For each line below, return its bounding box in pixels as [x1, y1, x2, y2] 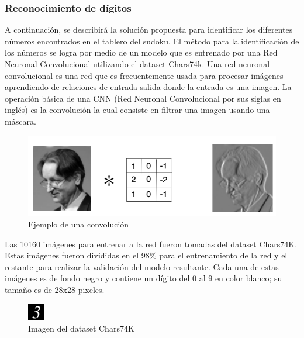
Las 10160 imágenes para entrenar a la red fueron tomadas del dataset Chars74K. [5, 237, 298, 250]
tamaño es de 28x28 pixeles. [5, 284, 105, 295]
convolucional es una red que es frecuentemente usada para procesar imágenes [5, 69, 284, 81]
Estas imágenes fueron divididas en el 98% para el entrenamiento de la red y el [5, 249, 288, 261]
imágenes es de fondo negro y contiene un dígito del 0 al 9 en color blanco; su [5, 272, 282, 284]
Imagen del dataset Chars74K [28, 322, 134, 334]
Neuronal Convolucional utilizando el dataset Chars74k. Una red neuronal [5, 58, 270, 70]
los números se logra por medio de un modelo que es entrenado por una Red [5, 46, 278, 58]
